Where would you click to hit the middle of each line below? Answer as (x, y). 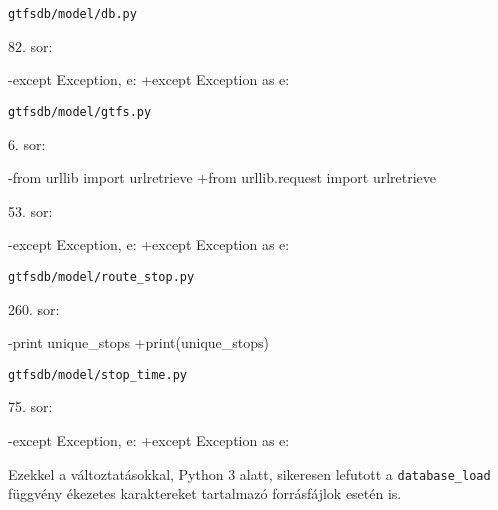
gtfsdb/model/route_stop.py (101, 276)
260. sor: (34, 308)
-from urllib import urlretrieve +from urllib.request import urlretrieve (222, 177)
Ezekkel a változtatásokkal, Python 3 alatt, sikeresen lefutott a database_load (249, 473)
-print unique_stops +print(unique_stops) (139, 342)
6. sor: (27, 143)
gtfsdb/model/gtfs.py (80, 111)
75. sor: (30, 406)
